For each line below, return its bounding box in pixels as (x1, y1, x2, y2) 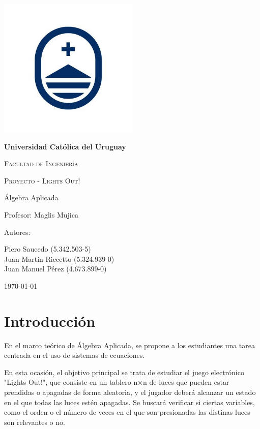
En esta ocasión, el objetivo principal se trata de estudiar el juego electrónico (4, 366, 244, 377)
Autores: (4, 226, 31, 237)
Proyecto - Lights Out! (4, 175, 80, 186)
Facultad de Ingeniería (4, 158, 78, 169)
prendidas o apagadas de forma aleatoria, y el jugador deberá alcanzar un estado (4, 387, 256, 397)
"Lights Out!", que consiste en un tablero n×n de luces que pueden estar (4, 377, 229, 387)
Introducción (4, 310, 96, 331)
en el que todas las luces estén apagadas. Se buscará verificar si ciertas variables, (4, 396, 255, 407)
